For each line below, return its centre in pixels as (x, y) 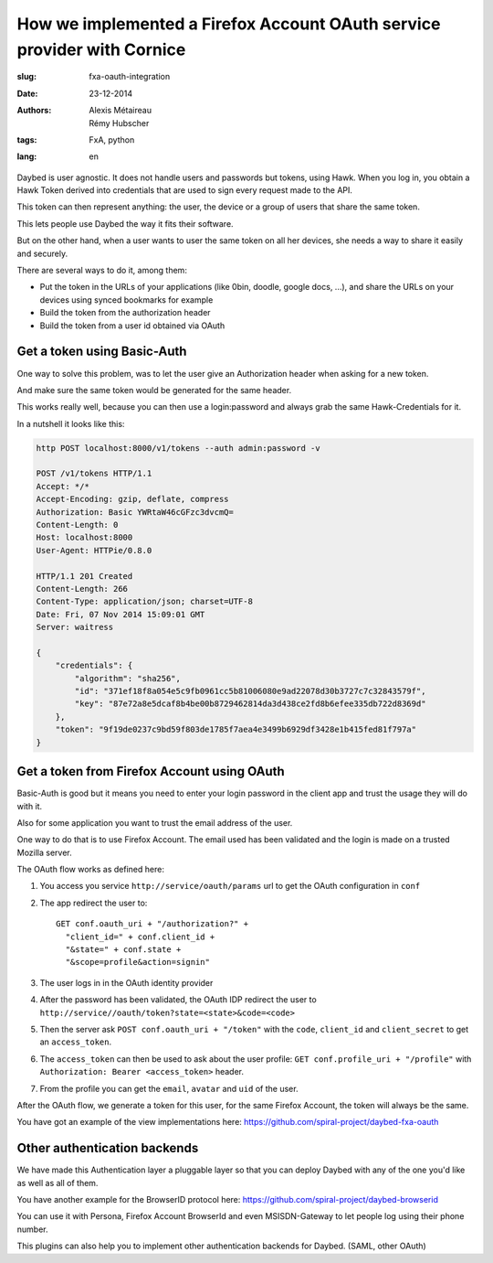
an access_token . (76, 1042)
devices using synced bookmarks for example (126, 300)
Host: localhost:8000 (84, 538)
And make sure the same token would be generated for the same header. (154, 390)
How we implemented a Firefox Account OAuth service (229, 24)
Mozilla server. (44, 852)
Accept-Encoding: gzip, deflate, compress (132, 499)
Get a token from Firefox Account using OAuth (151, 771)
